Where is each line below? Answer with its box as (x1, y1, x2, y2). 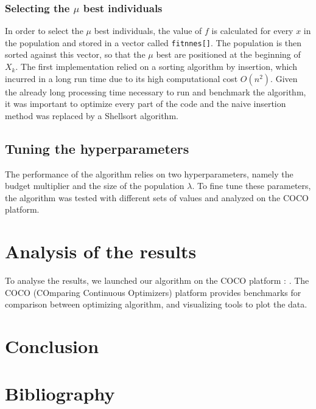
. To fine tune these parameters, (192, 179, 311, 192)
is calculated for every (211, 24, 293, 37)
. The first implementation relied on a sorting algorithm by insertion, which (15, 60, 297, 73)
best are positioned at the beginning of (156, 48, 301, 61)
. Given (270, 72, 298, 84)
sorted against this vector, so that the (5, 48, 146, 61)
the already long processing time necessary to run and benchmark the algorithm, (5, 85, 306, 98)
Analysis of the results (5, 239, 197, 264)
